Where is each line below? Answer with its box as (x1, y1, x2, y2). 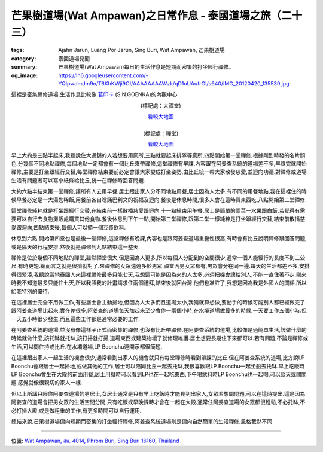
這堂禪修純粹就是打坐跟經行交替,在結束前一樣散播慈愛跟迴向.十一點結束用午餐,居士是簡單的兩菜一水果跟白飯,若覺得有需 (11, 207, 306, 214)
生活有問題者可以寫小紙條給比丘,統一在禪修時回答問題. (11, 176, 146, 184)
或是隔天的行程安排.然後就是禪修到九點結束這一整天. (11, 243, 141, 251)
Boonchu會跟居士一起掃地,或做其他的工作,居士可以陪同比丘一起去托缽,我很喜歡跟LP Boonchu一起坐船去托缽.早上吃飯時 (11, 362, 305, 369)
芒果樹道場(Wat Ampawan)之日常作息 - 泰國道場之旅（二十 (11, 9, 303, 22)
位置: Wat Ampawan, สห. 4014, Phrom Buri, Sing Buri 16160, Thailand (11, 437, 179, 445)
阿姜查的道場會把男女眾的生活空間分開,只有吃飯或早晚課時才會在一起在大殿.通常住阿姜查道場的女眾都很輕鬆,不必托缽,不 (11, 398, 306, 406)
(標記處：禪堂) (142, 129, 179, 137)
